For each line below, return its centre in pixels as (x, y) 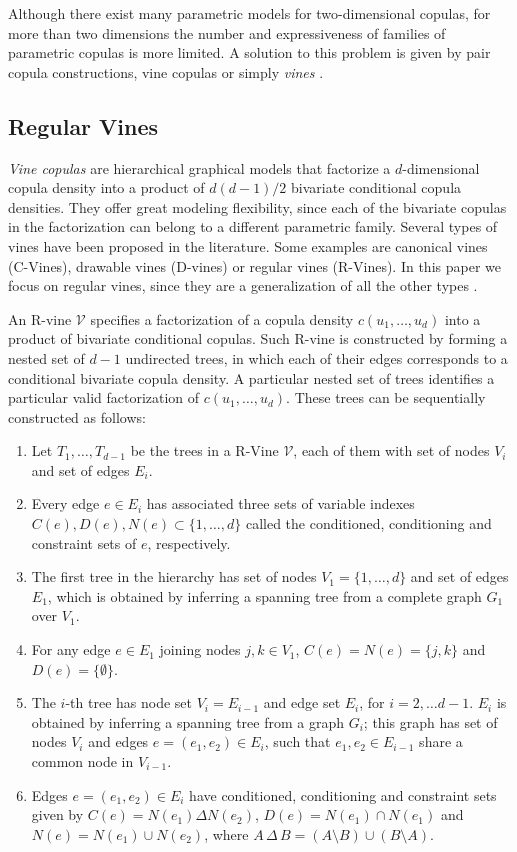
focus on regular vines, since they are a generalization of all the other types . (243, 285)
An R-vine (40, 318)
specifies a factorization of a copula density (222, 318)
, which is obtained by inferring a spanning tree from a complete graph (264, 595)
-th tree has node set (128, 702)
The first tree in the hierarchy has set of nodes (174, 576)
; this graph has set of (430, 721)
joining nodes (200, 649)
